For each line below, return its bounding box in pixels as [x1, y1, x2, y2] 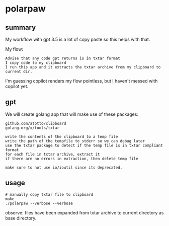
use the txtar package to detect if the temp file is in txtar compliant [5, 143, 163, 148]
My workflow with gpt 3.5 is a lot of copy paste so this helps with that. [5, 36, 150, 42]
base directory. [5, 215, 37, 221]
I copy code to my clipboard [5, 60, 66, 65]
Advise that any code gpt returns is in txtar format [5, 56, 121, 61]
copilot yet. [5, 84, 29, 89]
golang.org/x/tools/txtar [5, 125, 59, 130]
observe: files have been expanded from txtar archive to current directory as [5, 209, 164, 215]
